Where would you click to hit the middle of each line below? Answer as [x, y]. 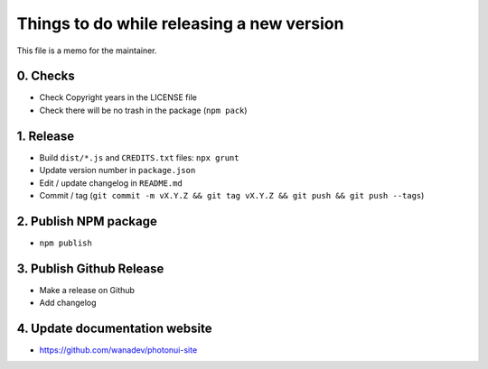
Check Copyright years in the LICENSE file [118, 97]
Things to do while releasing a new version [180, 23]
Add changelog [68, 303]
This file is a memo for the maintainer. [87, 51]
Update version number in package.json [117, 171]
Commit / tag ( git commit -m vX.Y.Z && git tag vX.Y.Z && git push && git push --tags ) [232, 195]
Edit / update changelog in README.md [111, 183]
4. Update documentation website [114, 328]
